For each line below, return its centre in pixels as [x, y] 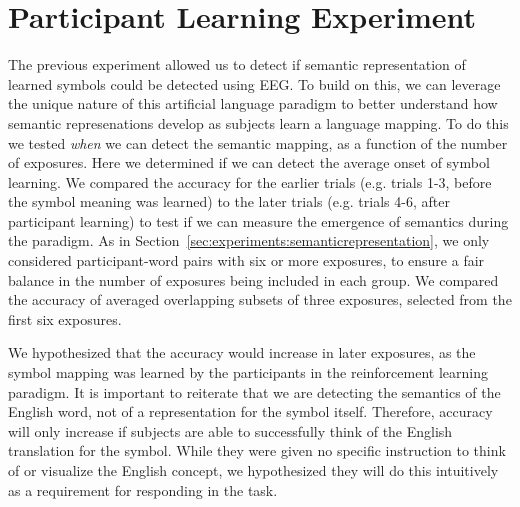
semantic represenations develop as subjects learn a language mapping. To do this [258, 122]
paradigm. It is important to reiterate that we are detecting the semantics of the [254, 391]
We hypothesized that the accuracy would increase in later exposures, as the [242, 352]
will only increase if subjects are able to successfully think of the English [230, 430]
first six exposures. [65, 318]
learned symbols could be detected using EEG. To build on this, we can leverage [254, 83]
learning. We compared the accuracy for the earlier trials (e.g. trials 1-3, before [250, 181]
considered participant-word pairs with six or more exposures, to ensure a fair [246, 260]
